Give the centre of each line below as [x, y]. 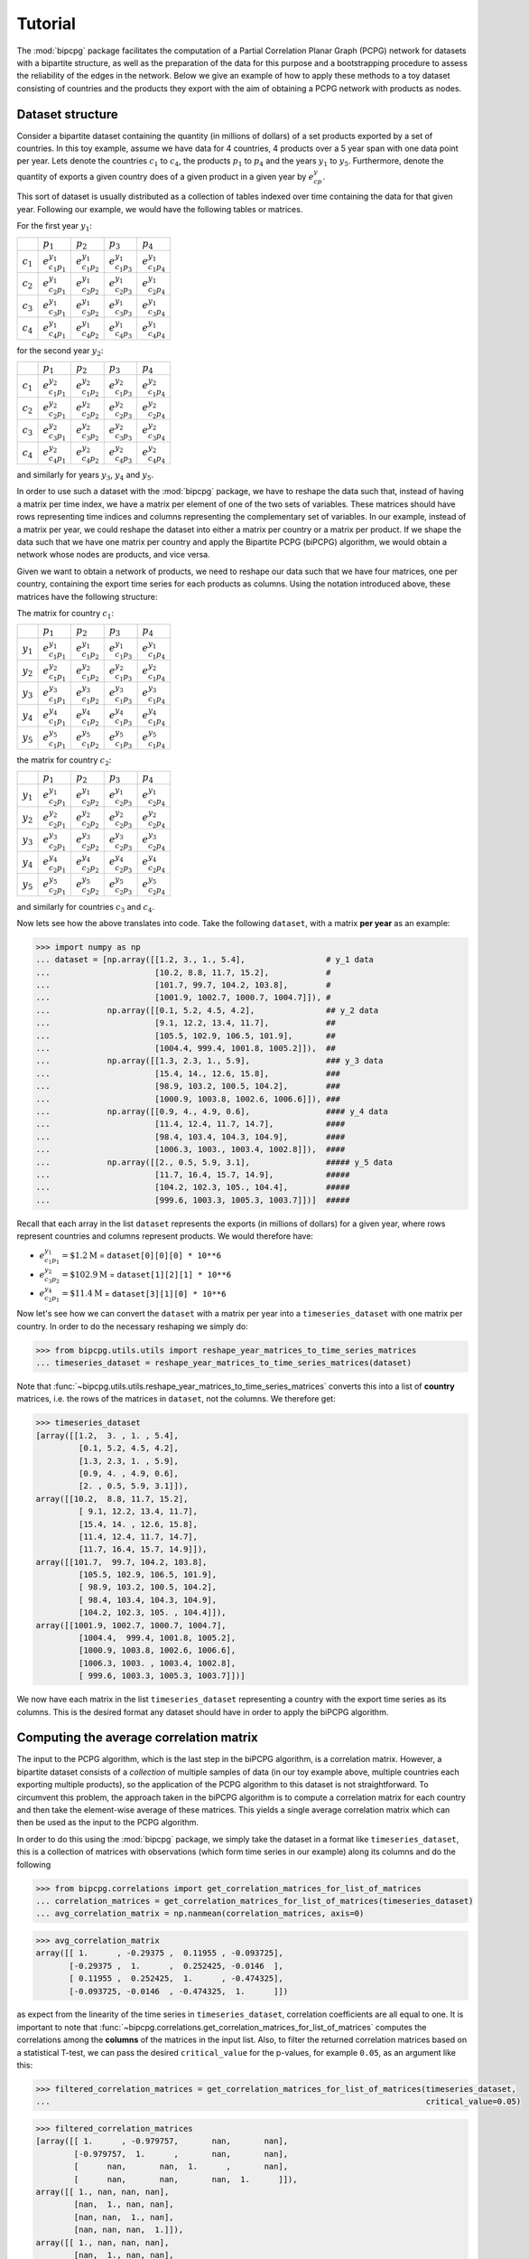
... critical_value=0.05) [278, 2102]
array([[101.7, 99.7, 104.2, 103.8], [121, 1562]
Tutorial [46, 23]
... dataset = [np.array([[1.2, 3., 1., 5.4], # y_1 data [205, 960]
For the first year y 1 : [54, 227]
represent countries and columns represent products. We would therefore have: [165, 1236]
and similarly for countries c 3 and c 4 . [86, 908]
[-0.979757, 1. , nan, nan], [181, 2154]
